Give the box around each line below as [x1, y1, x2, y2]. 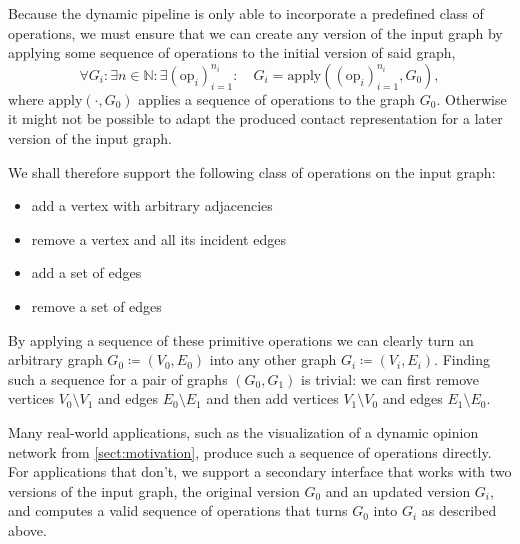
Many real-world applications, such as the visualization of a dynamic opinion [8, 421, 479, 442]
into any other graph [209, 349, 337, 370]
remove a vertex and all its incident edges [31, 228, 286, 249]
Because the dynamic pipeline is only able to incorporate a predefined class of [8, 3, 484, 23]
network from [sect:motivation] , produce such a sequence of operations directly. [8, 441, 492, 462]
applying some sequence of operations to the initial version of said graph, [8, 42, 456, 63]
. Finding [434, 349, 490, 370]
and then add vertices [206, 388, 339, 409]
